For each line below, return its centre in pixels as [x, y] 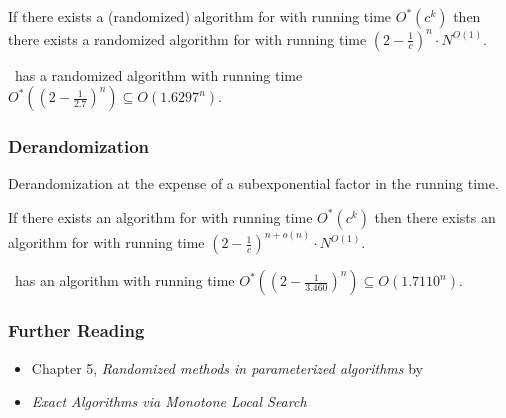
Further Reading [76, 330]
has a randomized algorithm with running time [158, 74]
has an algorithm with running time [124, 280]
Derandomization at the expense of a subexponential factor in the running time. [253, 183]
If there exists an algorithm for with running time [160, 216]
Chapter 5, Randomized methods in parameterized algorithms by [227, 367]
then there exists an [435, 216]
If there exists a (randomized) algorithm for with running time [200, 16]
